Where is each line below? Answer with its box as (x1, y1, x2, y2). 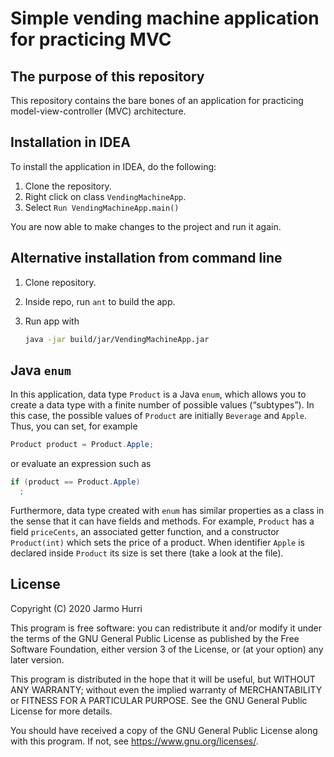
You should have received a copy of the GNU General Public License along (10, 724, 318, 736)
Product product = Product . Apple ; (10, 440, 155, 450)
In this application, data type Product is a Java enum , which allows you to (10, 388, 307, 401)
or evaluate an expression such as (10, 458, 152, 470)
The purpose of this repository (10, 68, 205, 85)
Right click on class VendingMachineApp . (24, 190, 187, 202)
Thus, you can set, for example (10, 420, 138, 432)
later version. (10, 653, 65, 666)
